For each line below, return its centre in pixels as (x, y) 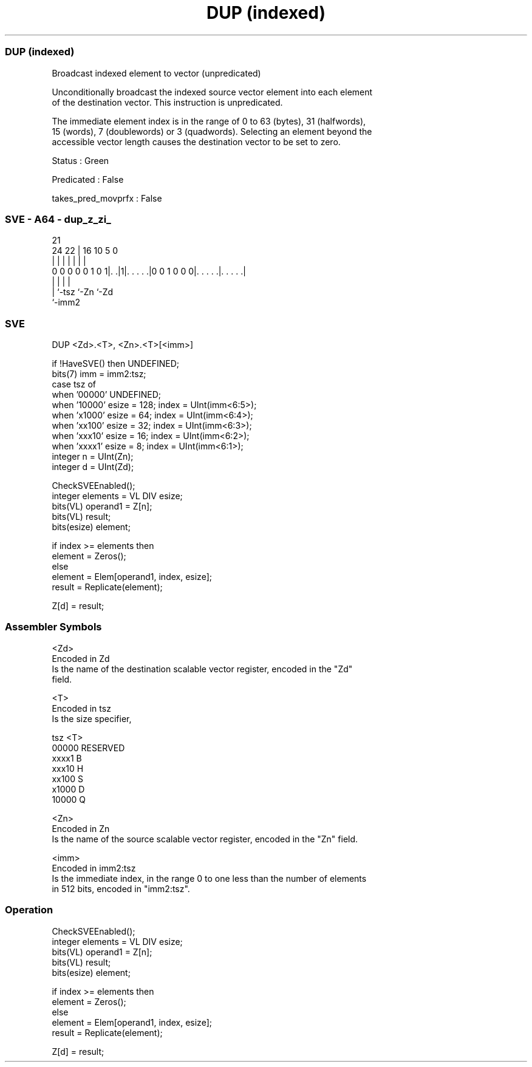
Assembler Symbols (53, 627)
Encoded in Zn (81, 828)
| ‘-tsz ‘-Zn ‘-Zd (83, 292)
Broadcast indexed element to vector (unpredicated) (156, 73)
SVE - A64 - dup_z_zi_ (58, 219)
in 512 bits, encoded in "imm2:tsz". (121, 888)
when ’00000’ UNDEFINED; (107, 394)
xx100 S (67, 779)
